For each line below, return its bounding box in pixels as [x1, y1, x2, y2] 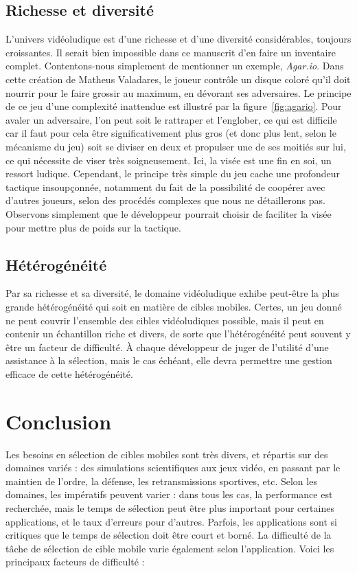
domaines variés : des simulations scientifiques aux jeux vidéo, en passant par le [5, 460, 341, 475]
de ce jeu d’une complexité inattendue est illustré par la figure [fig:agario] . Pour [5, 99, 342, 113]
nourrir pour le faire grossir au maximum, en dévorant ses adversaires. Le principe [5, 85, 352, 100]
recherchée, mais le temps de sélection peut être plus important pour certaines [5, 500, 334, 515]
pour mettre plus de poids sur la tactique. [5, 220, 181, 234]
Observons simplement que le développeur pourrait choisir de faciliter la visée [5, 206, 332, 221]
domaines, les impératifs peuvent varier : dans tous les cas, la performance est [5, 487, 333, 502]
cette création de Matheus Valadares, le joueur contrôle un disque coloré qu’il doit [5, 71, 351, 86]
